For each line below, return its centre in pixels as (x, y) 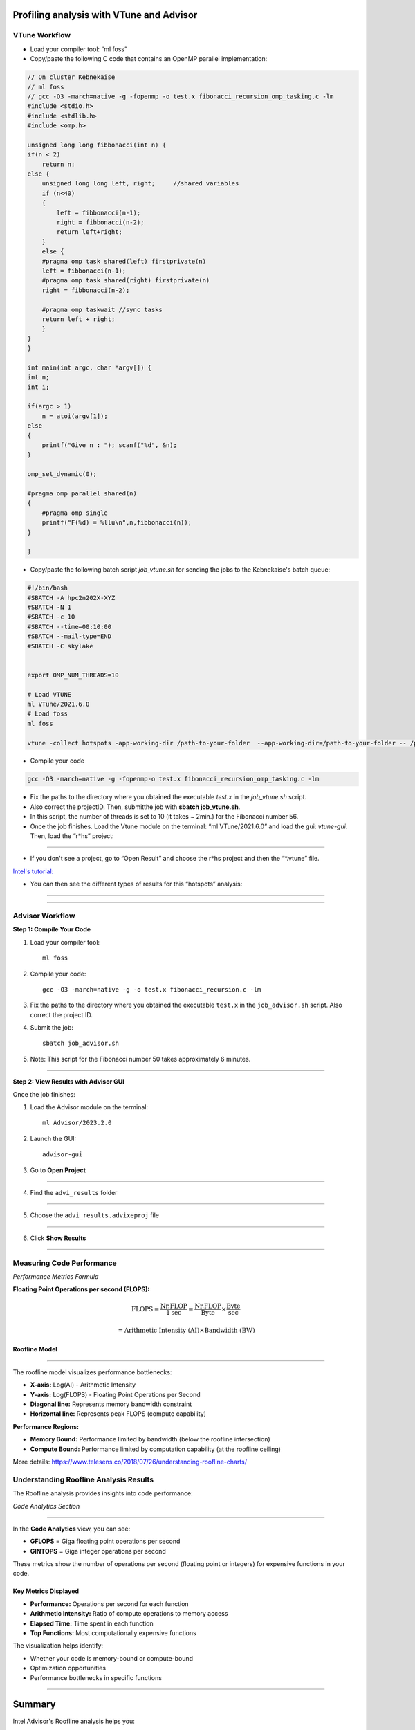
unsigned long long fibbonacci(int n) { (96, 145)
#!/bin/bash (48, 588)
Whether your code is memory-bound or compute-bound (112, 1658)
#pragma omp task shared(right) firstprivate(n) (126, 281)
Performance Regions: (46, 1426)
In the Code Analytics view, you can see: (72, 1529)
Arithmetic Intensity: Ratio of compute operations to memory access (129, 1614)
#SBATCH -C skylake (60, 646)
